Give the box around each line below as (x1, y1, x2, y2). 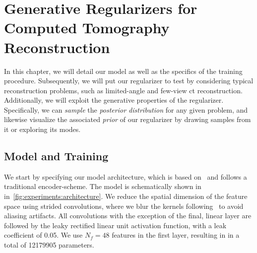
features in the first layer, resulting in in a (112, 230, 240, 240)
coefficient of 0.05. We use (4, 230, 83, 240)
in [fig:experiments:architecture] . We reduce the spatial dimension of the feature (4, 191, 248, 201)
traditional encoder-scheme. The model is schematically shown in (4, 181, 201, 191)
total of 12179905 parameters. (4, 240, 94, 250)
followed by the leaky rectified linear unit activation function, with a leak (4, 220, 227, 230)
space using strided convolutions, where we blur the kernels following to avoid (4, 200, 244, 211)
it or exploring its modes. (4, 124, 81, 134)
